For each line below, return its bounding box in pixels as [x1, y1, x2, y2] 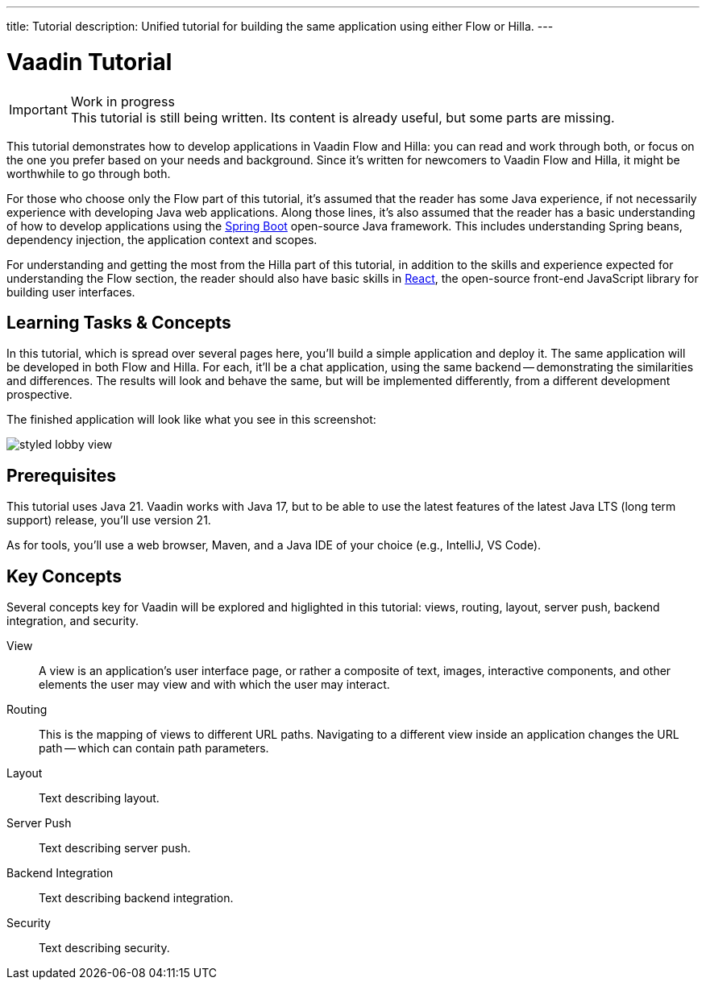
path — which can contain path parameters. [39, 741, 269, 756]
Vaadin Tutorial [6, 48, 172, 76]
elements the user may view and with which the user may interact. [39, 677, 390, 692]
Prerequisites [6, 465, 116, 486]
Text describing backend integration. [39, 891, 234, 905]
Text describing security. [39, 941, 170, 955]
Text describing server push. [39, 841, 191, 855]
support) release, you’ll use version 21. [6, 513, 211, 528]
